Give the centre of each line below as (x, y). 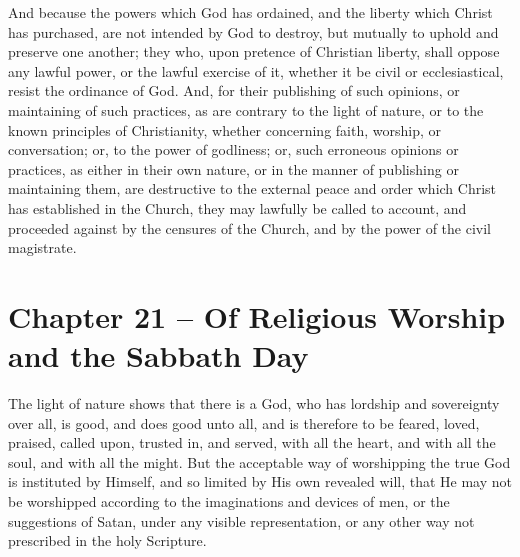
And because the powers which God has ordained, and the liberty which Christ (250, 12)
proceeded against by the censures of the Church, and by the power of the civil (249, 227)
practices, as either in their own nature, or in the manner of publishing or (233, 168)
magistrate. (42, 247)
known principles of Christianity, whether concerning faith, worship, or (224, 129)
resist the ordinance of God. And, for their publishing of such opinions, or (234, 90)
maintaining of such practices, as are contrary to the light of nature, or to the (246, 109)
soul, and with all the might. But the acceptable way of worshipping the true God (259, 461)
